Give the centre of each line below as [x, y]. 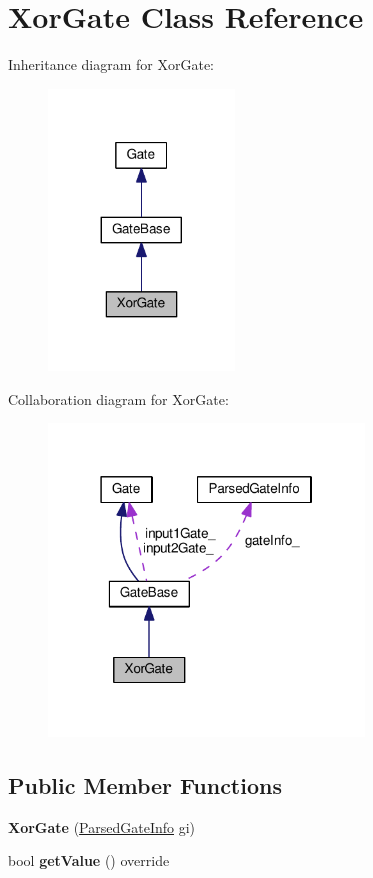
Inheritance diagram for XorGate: [111, 64]
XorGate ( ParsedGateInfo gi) [102, 826]
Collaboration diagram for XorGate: [118, 398]
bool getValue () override [89, 860]
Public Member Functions [145, 784]
